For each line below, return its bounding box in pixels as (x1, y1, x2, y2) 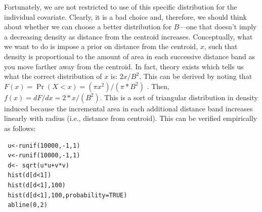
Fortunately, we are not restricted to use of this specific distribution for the (4, 2, 237, 12)
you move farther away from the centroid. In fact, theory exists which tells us (4, 61, 244, 71)
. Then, (147, 80, 169, 91)
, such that (204, 41, 238, 52)
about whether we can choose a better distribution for (4, 21, 171, 32)
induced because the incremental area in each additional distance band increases (4, 103, 253, 113)
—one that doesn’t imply (179, 21, 257, 32)
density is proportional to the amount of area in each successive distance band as (4, 51, 255, 61)
